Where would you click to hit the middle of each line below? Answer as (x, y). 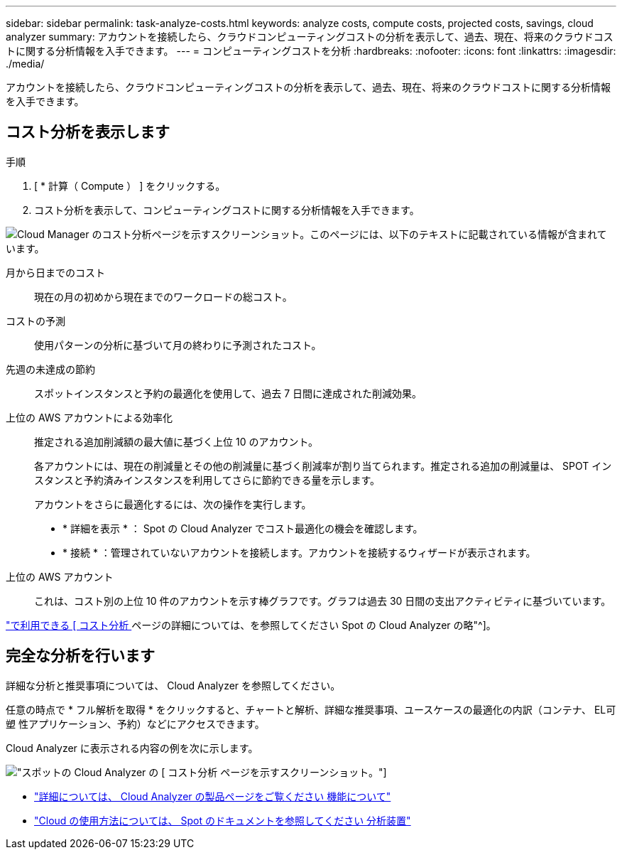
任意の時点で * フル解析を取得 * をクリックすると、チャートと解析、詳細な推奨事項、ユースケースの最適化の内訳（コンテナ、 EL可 (311, 709)
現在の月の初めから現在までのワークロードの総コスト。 (163, 296)
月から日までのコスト (55, 272)
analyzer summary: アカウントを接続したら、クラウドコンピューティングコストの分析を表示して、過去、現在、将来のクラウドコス (310, 37)
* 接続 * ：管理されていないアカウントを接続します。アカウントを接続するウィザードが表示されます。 (299, 552)
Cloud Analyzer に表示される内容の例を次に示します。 (132, 748)
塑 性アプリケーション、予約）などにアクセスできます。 (135, 724)
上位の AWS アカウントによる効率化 (89, 417)
